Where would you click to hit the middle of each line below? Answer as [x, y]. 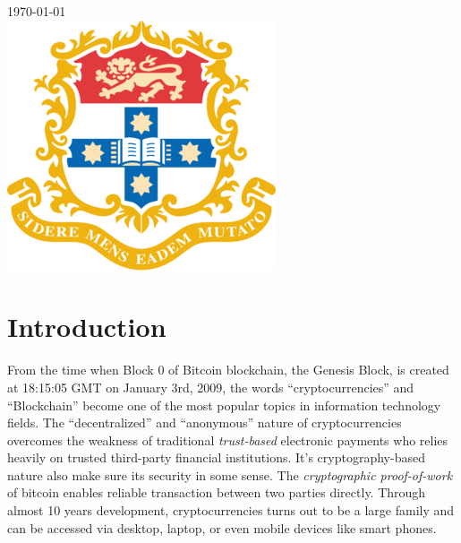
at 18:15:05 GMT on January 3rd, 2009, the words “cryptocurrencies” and [211, 387]
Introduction [87, 327]
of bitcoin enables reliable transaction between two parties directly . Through [217, 492]
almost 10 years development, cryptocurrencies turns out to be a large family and [231, 510]
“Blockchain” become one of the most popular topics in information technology [224, 405]
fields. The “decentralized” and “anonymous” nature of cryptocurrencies [205, 422]
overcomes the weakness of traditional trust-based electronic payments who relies [228, 440]
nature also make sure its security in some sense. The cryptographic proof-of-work [230, 474]
